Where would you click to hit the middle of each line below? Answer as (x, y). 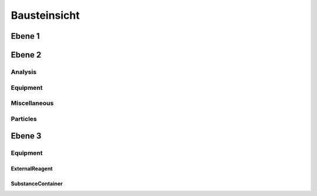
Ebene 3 (26, 136)
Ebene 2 (26, 55)
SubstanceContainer (37, 184)
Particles (24, 119)
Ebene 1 (26, 36)
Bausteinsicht (45, 15)
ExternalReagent (32, 169)
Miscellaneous (32, 103)
